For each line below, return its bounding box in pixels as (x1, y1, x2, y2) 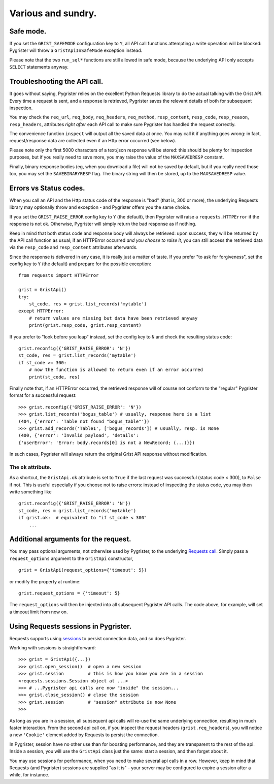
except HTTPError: (18, 308, 64, 314)
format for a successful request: (9, 392, 77, 398)
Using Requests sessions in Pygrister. (9, 622, 132, 631)
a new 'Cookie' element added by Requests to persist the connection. (9, 732, 159, 738)
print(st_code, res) (28, 374, 80, 380)
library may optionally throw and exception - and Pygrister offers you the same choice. (9, 204, 190, 210)
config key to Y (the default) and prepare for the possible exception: (9, 261, 152, 267)
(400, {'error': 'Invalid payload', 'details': (18, 432, 139, 438)
